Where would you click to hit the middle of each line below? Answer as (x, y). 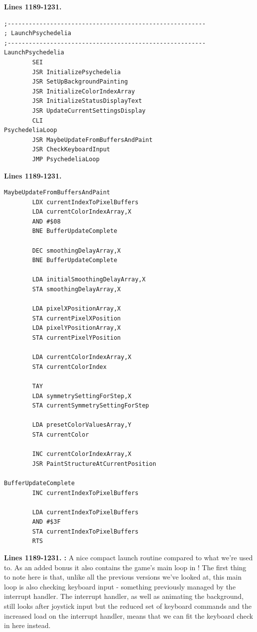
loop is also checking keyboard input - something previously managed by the (120, 586)
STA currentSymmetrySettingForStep (91, 406)
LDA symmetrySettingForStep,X (82, 396)
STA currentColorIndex (69, 367)
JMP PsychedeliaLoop (66, 159)
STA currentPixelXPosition (77, 318)
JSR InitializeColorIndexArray (84, 91)
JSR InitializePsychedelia (77, 72)
